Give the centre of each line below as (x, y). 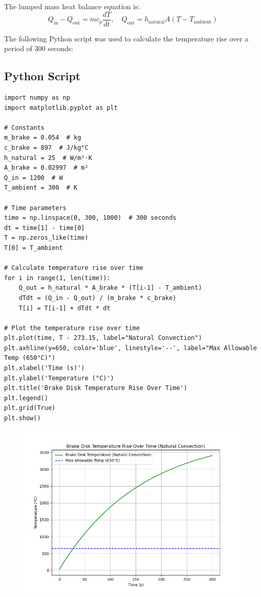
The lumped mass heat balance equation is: (72, 6)
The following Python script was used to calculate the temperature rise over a (126, 38)
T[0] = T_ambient (34, 248)
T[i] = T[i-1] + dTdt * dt (64, 308)
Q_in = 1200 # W (34, 178)
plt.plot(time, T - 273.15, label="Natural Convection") (103, 338)
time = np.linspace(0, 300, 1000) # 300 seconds (90, 218)
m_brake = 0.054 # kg (43, 138)
